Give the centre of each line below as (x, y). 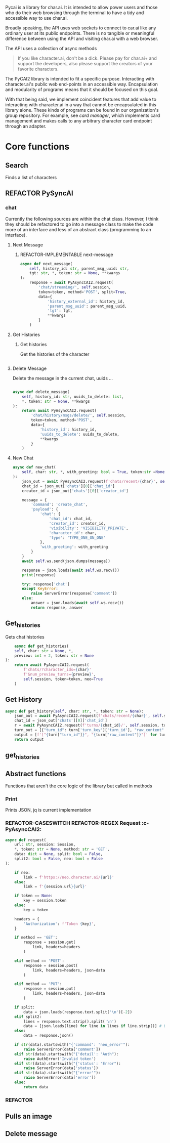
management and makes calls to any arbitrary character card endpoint (79, 121)
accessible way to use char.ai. (37, 18)
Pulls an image (29, 1116)
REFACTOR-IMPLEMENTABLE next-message (67, 255)
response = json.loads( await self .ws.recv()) (71, 570)
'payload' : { (45, 510)
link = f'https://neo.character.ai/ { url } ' (69, 877)
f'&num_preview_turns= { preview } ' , (60, 674)
